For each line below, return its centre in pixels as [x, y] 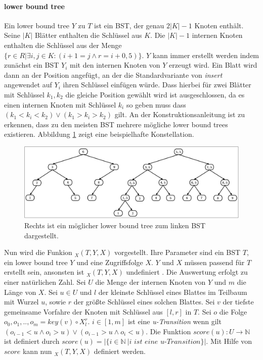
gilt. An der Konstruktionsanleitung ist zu [180, 114]
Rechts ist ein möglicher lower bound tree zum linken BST [115, 225]
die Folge [233, 311]
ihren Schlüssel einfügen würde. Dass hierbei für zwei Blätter [157, 85]
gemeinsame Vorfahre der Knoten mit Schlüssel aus [83, 311]
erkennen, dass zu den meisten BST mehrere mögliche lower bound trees [116, 124]
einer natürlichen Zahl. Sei [45, 281]
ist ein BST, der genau [129, 25]
